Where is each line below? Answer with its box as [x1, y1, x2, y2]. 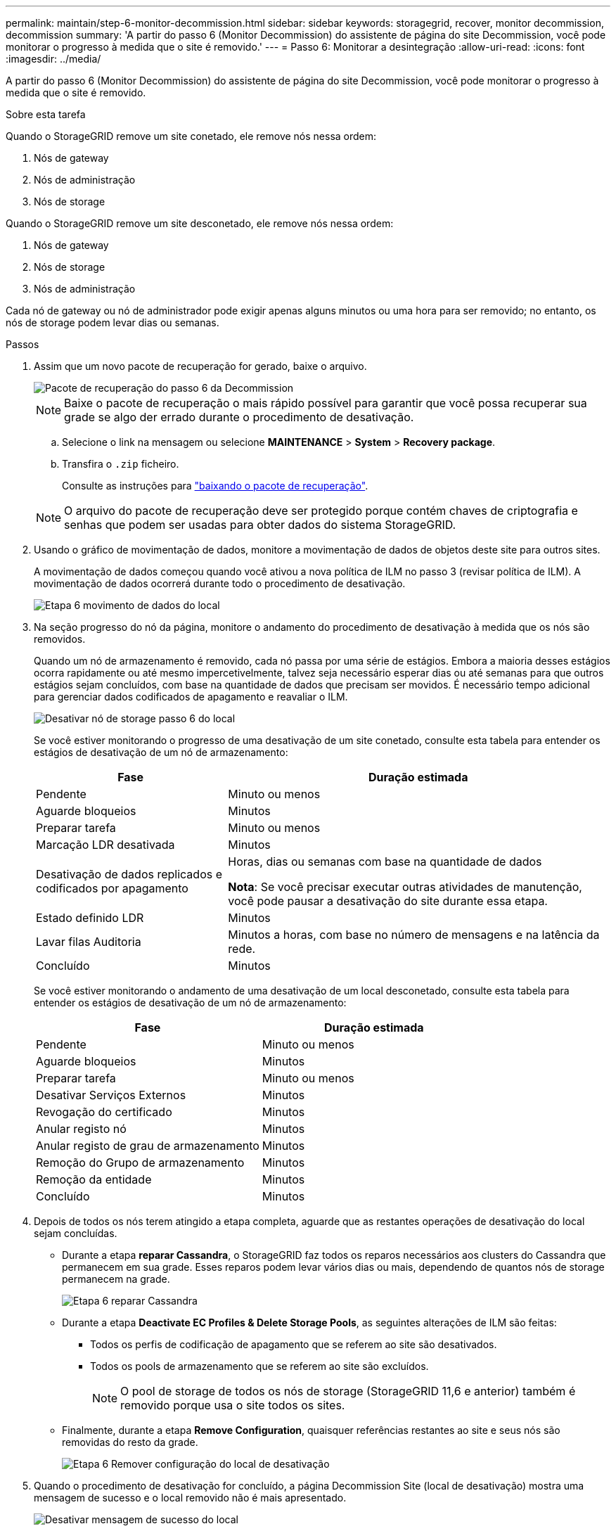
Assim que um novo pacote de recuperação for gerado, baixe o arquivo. [34, 360, 367, 372]
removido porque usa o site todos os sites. [120, 1398, 345, 1412]
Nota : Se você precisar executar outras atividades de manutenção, [228, 880, 582, 894]
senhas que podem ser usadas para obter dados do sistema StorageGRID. [64, 518, 456, 532]
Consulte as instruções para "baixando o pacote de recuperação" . [62, 480, 368, 492]
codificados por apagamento [36, 881, 188, 895]
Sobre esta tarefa [6, 108, 86, 120]
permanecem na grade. [62, 1273, 170, 1285]
